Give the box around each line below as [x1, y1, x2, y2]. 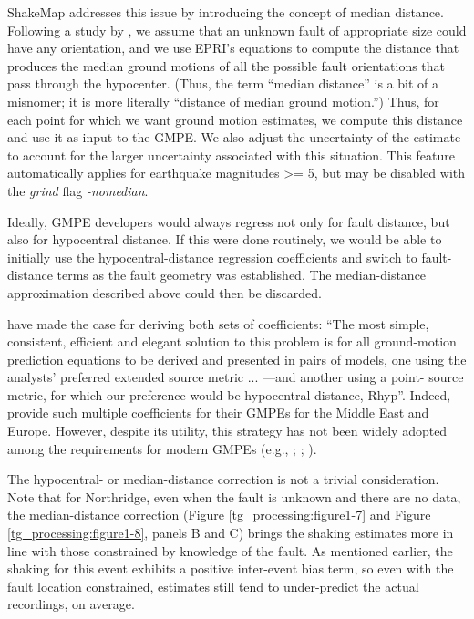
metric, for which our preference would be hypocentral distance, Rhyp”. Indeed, [7, 385, 451, 404]
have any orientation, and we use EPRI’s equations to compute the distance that [7, 38, 459, 57]
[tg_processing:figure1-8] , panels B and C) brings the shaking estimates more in [7, 523, 454, 542]
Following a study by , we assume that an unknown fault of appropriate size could [7, 20, 467, 39]
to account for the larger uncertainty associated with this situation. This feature [7, 145, 455, 164]
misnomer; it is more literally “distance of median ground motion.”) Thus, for [7, 91, 439, 110]
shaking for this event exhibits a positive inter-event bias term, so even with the [7, 559, 454, 578]
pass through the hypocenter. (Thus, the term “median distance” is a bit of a [7, 74, 438, 93]
